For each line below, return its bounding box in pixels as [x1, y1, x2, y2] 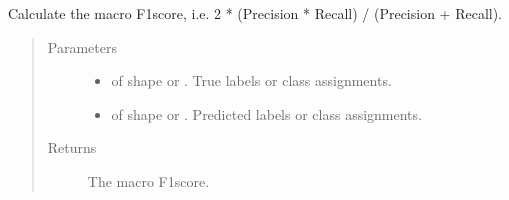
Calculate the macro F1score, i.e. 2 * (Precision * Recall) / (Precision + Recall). [8, 3, 503, 23]
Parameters [47, 36, 117, 57]
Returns [47, 137, 97, 158]
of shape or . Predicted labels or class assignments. [111, 103, 422, 124]
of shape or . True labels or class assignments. [111, 70, 392, 91]
